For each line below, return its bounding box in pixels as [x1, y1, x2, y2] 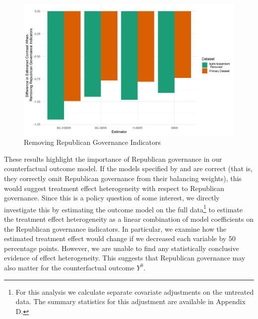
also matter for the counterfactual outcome [4, 262, 134, 272]
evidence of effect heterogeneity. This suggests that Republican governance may [4, 253, 246, 263]
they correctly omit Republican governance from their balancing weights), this [4, 173, 242, 183]
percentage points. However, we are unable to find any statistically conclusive [4, 243, 239, 253]
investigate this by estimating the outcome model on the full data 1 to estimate [4, 202, 243, 214]
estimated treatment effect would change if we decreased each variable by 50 [4, 233, 236, 244]
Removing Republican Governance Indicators [24, 137, 161, 147]
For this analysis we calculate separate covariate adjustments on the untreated [15, 286, 254, 297]
